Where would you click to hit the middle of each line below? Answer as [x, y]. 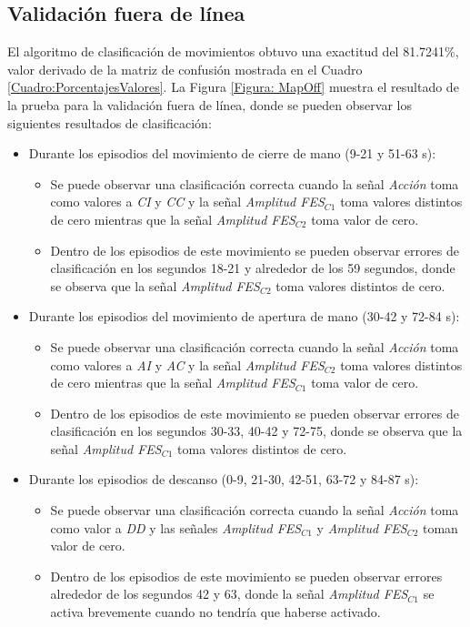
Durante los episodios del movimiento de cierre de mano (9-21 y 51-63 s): [232, 153]
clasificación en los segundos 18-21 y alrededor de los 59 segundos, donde [253, 268]
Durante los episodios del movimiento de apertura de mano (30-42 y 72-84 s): [244, 316]
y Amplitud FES [362, 527]
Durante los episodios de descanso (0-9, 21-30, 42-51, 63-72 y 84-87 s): [224, 479]
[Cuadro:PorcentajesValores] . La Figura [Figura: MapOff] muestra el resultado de [233, 87]
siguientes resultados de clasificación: [110, 122]
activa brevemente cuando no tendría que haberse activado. [215, 612]
